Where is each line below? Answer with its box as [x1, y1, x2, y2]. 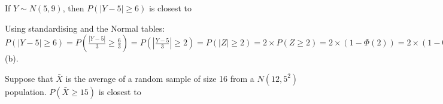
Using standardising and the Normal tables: [5, 22, 165, 34]
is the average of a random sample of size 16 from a [65, 72, 254, 84]
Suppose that [5, 72, 53, 84]
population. [5, 85, 47, 97]
